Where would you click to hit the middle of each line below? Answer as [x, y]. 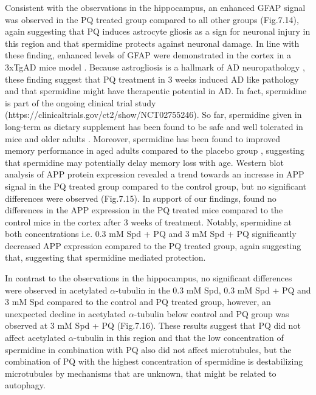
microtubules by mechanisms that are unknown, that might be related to [141, 373]
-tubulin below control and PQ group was [211, 313]
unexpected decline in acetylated [66, 313]
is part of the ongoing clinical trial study [81, 102]
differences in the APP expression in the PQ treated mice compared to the [144, 210]
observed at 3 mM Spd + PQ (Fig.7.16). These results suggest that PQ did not [153, 325]
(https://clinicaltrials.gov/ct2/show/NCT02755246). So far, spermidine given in [153, 115]
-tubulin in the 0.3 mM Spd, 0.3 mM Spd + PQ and [213, 290]
